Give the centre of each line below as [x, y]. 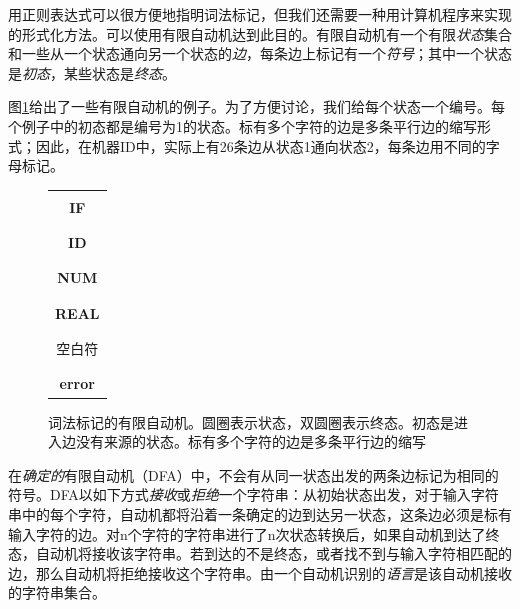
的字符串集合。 [57, 592]
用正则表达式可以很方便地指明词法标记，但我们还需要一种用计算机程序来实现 [260, 14]
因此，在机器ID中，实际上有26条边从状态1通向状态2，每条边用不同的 [260, 145]
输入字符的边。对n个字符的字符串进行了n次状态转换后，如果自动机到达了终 [254, 533]
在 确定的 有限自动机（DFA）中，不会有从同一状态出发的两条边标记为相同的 [253, 474]
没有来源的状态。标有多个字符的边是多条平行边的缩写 [250, 441]
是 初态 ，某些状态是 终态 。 [92, 72]
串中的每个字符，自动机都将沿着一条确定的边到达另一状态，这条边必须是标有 [260, 513]
